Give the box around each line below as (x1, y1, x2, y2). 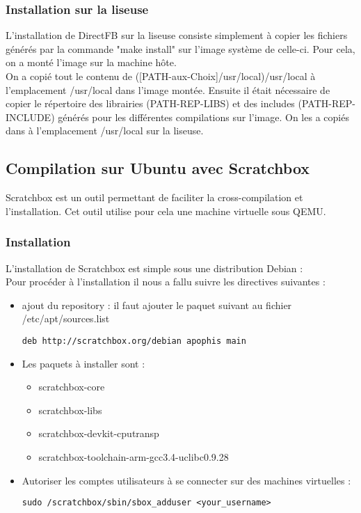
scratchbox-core (38, 379, 105, 394)
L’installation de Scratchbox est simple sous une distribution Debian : (6, 260, 303, 275)
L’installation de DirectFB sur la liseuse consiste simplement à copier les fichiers (6, 28, 348, 42)
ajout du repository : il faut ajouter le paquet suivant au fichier (22, 297, 292, 312)
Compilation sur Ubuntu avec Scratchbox (6, 157, 310, 179)
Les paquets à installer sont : (22, 356, 145, 370)
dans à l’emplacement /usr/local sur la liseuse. (6, 123, 204, 138)
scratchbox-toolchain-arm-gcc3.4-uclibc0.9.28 (38, 449, 229, 464)
